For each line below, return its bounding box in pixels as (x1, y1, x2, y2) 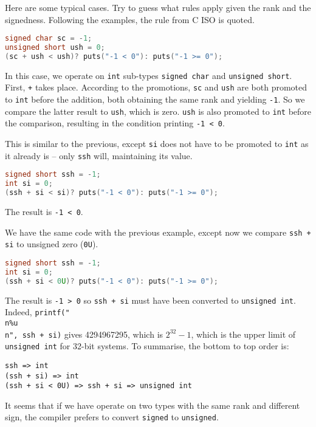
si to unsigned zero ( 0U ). (5, 237, 98, 250)
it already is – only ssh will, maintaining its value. (5, 149, 193, 162)
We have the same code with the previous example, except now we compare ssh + (5, 225, 311, 238)
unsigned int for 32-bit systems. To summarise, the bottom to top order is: (5, 340, 289, 352)
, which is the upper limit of (191, 327, 296, 340)
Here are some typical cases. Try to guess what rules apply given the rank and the (5, 1, 311, 13)
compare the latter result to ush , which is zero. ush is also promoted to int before (5, 104, 312, 117)
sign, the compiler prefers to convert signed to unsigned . (5, 411, 219, 423)
